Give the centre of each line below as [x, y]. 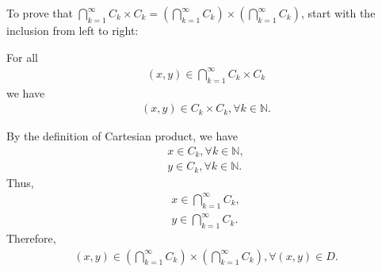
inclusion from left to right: [73, 30]
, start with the [338, 13]
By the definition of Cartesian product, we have [122, 136]
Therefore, [31, 238]
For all [22, 57]
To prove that [40, 13]
